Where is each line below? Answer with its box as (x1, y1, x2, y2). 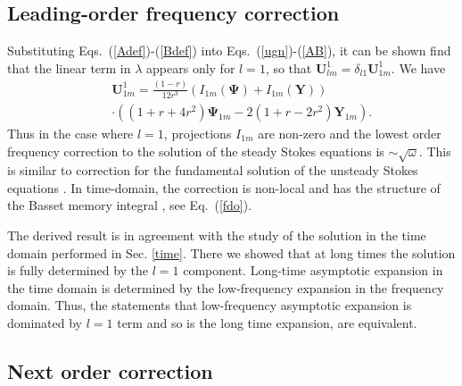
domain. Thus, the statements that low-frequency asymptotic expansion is (7, 296, 412, 315)
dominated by (7, 314, 83, 332)
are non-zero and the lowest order (258, 123, 441, 142)
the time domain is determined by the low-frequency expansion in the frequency (7, 278, 444, 297)
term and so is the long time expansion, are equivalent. (117, 314, 417, 332)
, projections (163, 123, 232, 142)
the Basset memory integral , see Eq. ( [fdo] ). (7, 196, 252, 214)
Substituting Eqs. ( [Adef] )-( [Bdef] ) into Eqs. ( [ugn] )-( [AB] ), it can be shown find (7, 41, 451, 60)
